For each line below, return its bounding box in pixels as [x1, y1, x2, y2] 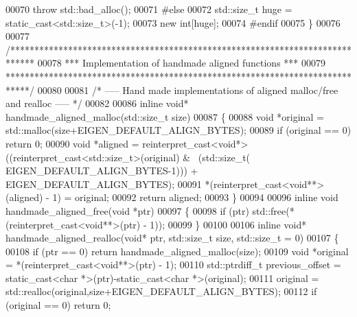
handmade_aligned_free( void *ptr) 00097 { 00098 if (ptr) [5, 203, 249, 218]
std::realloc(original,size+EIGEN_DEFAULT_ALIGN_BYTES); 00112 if [5, 284, 317, 298]
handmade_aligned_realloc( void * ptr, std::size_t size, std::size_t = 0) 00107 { [5, 231, 339, 245]
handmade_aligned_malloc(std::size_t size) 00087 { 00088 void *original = [5, 109, 324, 124]
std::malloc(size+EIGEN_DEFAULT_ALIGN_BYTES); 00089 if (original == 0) [5, 123, 352, 137]
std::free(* [252, 203, 295, 218]
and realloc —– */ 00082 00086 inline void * [5, 96, 189, 110]
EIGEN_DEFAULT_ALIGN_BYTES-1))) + [5, 163, 198, 178]
